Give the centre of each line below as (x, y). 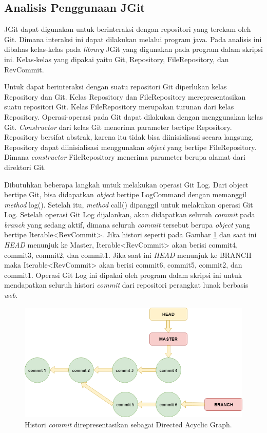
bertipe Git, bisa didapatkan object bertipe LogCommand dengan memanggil (125, 194)
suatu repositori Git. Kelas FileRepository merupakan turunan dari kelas (119, 107)
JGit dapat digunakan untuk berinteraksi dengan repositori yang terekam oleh (128, 29)
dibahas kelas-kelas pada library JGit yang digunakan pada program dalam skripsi (133, 49)
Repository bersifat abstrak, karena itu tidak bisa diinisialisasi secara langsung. (129, 137)
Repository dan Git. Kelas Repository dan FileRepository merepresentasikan (125, 96)
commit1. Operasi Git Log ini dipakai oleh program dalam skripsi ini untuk (123, 275)
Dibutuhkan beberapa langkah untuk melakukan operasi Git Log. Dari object (126, 184)
